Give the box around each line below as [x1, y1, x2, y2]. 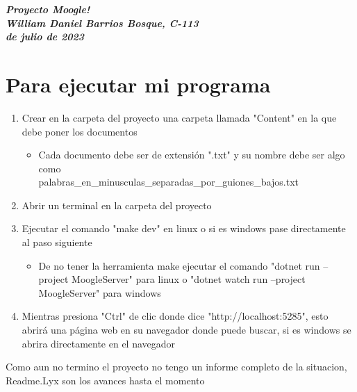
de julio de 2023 [6, 29, 85, 44]
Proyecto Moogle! [6, 2, 90, 16]
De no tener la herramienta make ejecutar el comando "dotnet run [38, 258, 320, 272]
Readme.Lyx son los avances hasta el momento [6, 373, 205, 387]
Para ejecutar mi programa [6, 70, 271, 98]
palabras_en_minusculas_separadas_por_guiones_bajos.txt [38, 174, 299, 189]
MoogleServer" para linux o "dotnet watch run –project [72, 272, 306, 286]
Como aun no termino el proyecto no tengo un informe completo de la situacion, [6, 359, 347, 374]
